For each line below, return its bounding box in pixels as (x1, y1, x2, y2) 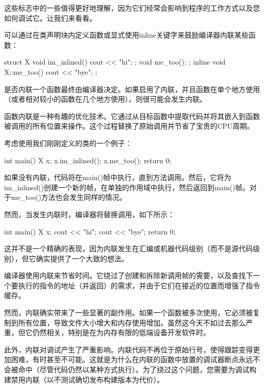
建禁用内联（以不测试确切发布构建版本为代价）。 (4, 374, 164, 384)
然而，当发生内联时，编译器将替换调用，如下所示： (4, 208, 175, 219)
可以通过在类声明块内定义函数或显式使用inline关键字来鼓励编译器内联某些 (4, 29, 249, 40)
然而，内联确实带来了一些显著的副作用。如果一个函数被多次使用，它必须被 (4, 307, 253, 318)
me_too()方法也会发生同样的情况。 (11, 192, 127, 202)
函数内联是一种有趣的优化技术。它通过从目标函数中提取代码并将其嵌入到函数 (4, 110, 260, 121)
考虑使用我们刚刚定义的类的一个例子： (4, 137, 132, 148)
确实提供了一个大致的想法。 (36, 253, 128, 263)
